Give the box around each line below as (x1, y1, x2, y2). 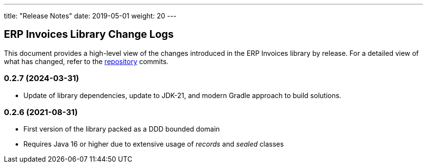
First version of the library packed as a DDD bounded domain (23, 125, 220, 134)
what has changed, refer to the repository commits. (4, 57, 169, 66)
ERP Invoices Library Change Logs (4, 28, 174, 41)
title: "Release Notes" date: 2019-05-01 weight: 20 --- (4, 12, 177, 20)
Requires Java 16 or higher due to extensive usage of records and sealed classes (23, 140, 284, 149)
